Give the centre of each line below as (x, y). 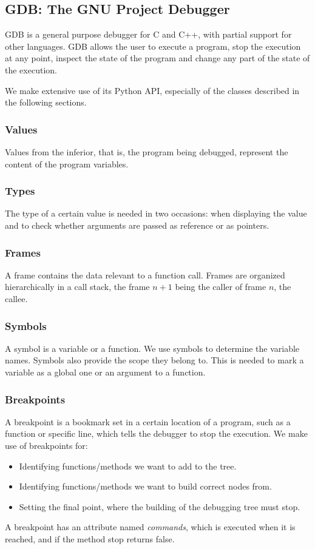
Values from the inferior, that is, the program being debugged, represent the (147, 151)
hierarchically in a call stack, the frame (77, 287)
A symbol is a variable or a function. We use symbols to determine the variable (152, 348)
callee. (16, 298)
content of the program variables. (67, 163)
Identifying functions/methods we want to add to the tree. (128, 466)
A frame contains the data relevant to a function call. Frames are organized (145, 274)
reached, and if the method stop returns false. (90, 538)
